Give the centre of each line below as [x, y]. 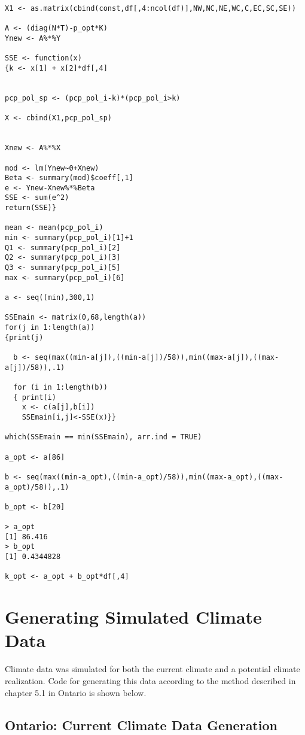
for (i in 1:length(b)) [60, 387]
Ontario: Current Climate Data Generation [141, 725]
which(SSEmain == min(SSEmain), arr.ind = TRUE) [103, 437]
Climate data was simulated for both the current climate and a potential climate [152, 669]
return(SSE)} [30, 208]
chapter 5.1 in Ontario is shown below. [76, 692]
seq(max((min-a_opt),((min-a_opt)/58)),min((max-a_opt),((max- [155, 477]
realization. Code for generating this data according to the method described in [150, 680]
